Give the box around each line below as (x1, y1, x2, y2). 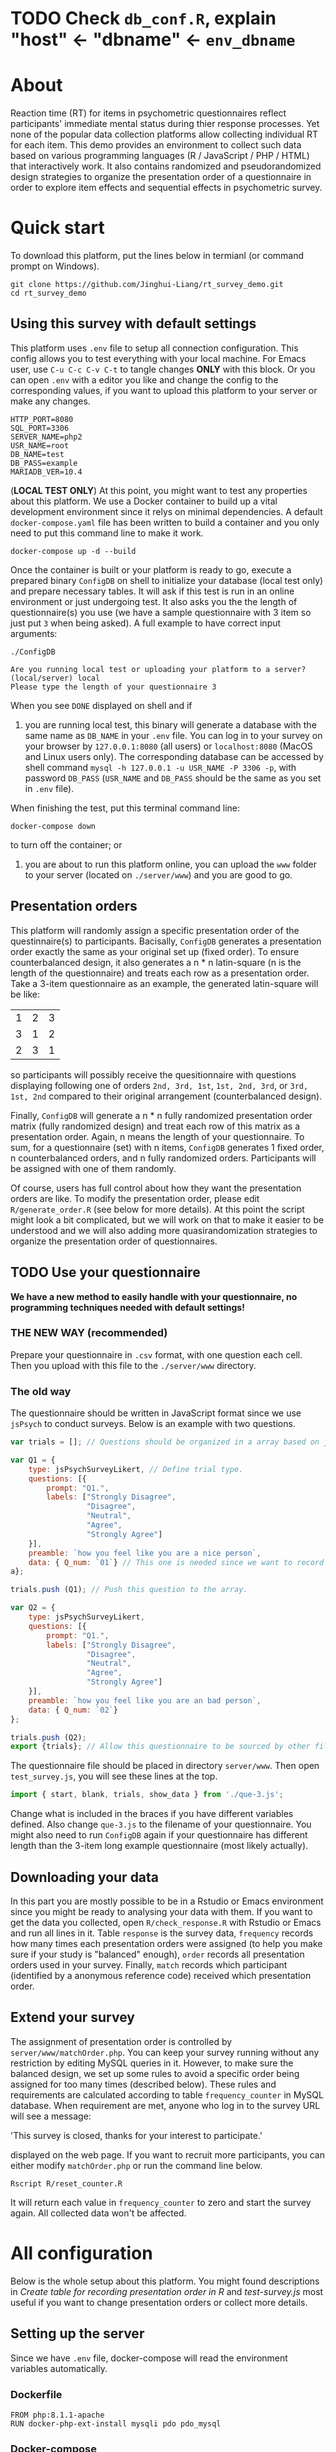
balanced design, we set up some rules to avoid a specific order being (10, 2067, 300, 2079)
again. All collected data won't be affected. (10, 2207, 187, 2219)
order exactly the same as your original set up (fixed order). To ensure (10, 945, 300, 957)
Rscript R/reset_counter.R (10, 2178, 123, 2189)
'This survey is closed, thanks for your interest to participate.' (10, 2129, 263, 2141)
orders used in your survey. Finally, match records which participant (10, 1959, 288, 1971)
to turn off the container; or (10, 838, 123, 851)
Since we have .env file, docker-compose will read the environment (10, 2352, 288, 2364)
